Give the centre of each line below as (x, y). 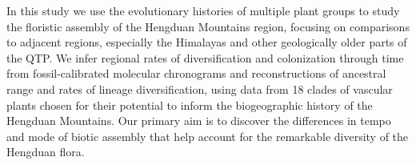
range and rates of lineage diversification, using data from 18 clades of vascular (200, 89)
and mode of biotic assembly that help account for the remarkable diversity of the (208, 136)
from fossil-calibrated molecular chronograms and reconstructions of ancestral (196, 73)
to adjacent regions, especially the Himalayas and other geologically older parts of (207, 42)
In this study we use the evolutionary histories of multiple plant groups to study (203, 10)
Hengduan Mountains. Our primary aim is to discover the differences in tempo (199, 121)
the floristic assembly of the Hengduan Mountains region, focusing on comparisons (208, 26)
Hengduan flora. (46, 152)
